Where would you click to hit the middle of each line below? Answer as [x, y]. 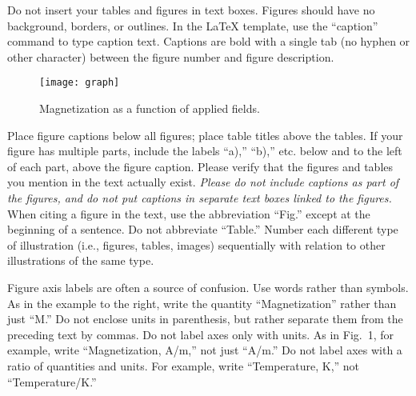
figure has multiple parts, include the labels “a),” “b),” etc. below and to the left [205, 151]
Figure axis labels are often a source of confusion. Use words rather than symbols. [208, 287]
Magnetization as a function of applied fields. [150, 108]
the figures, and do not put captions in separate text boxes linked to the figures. [200, 198]
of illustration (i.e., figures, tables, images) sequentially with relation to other [196, 244]
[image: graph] [80, 83]
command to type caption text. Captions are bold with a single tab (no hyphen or [209, 41]
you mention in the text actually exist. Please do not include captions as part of [203, 182]
